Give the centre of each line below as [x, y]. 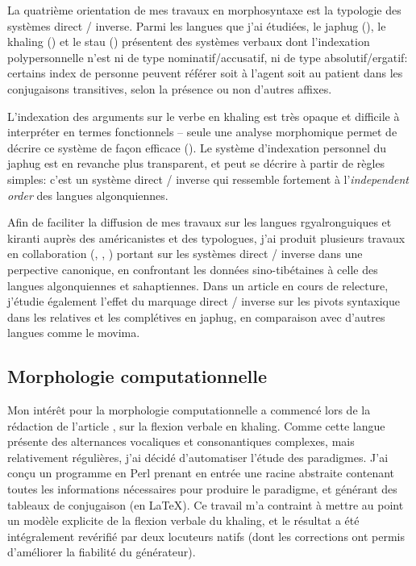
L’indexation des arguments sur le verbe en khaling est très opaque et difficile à [204, 116]
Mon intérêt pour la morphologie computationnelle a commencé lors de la [189, 410]
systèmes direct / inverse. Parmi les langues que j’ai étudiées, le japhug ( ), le [197, 25]
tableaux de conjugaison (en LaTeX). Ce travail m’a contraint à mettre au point [206, 504]
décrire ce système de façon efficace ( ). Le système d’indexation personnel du [197, 147]
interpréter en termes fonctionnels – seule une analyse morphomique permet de [202, 132]
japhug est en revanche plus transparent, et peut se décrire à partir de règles [196, 163]
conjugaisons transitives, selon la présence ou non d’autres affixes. [170, 88]
